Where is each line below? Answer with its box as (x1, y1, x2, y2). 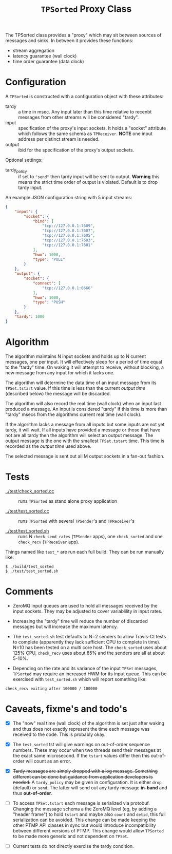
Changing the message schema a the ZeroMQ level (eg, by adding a (12, 806, 157, 812)
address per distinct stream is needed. (18, 136, 100, 142)
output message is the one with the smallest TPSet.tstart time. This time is (5, 438, 165, 444)
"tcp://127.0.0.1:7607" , (42, 228, 95, 234)
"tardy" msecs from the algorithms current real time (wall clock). (5, 411, 142, 417)
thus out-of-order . (12, 790, 53, 796)
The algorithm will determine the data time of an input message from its (5, 379, 157, 386)
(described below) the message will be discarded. (5, 390, 111, 396)
